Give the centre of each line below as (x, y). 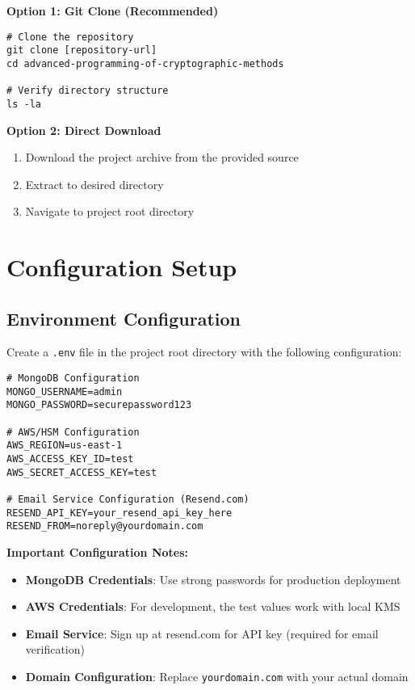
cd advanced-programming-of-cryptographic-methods (145, 63)
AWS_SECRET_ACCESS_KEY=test (82, 472)
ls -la (24, 104)
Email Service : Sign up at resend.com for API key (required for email (202, 633)
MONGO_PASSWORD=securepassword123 (99, 405)
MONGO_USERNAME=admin (65, 391)
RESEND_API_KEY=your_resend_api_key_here (119, 513)
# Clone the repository (70, 37)
